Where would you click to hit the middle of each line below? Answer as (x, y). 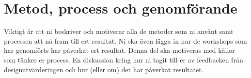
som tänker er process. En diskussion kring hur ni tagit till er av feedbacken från (124, 59)
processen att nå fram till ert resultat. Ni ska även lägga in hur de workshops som (125, 40)
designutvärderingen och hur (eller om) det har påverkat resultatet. (104, 69)
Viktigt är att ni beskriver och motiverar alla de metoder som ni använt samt (119, 31)
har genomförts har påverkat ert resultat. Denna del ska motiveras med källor (119, 50)
